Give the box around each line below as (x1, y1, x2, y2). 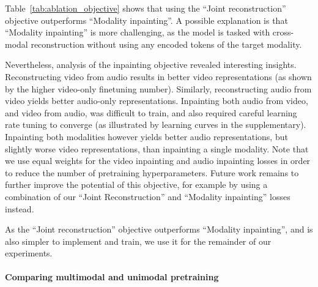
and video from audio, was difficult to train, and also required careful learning (5, 106, 297, 119)
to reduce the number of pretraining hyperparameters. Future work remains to (5, 166, 299, 179)
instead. (5, 202, 34, 215)
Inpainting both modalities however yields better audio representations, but (5, 130, 288, 143)
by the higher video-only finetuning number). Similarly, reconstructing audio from (5, 82, 312, 95)
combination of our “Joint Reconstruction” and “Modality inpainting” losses (5, 190, 290, 203)
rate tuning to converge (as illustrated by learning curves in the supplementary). (5, 118, 306, 131)
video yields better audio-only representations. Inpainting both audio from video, (5, 94, 308, 107)
